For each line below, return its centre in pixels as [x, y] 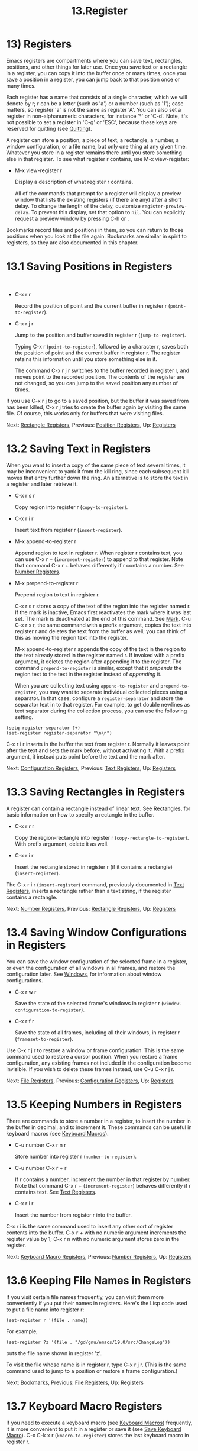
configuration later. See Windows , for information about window [84, 974]
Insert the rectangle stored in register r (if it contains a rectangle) [94, 867]
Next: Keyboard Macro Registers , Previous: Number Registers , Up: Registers [99, 1256]
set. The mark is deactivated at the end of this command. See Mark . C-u [103, 618]
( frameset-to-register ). [44, 1039]
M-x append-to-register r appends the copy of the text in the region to [100, 649]
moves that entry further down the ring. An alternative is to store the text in [97, 478]
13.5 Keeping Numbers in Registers [94, 1104]
